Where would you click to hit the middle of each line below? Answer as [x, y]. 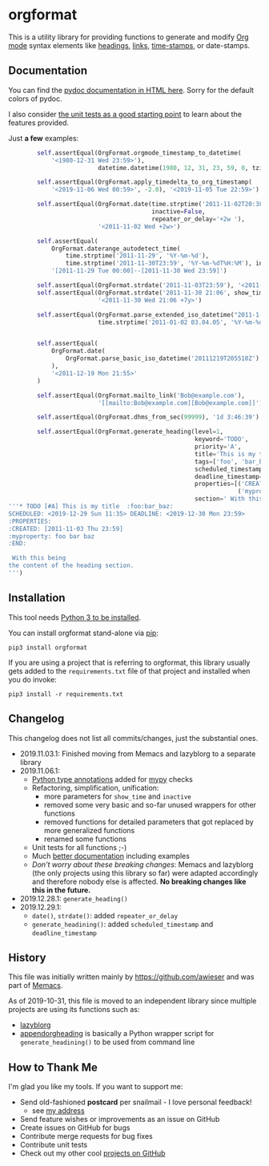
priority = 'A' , [218, 447]
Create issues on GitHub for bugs [75, 1128]
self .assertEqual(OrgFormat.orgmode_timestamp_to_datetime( [139, 153]
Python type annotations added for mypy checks [112, 779]
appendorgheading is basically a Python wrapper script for [117, 1034]
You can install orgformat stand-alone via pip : [83, 633]
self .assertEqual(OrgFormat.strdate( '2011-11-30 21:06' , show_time [152, 293]
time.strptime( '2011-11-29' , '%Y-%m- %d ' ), [137, 256]
